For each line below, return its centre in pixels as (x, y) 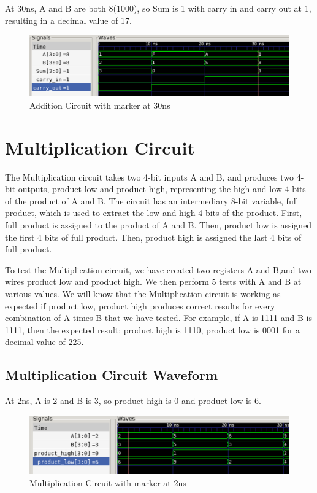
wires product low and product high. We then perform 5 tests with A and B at (153, 281)
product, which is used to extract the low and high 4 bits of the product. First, (154, 213)
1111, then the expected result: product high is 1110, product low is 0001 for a (153, 329)
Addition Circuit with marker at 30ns (100, 105)
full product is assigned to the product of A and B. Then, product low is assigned (158, 225)
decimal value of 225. (44, 342)
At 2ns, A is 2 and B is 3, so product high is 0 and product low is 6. (133, 401)
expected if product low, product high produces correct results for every (140, 305)
